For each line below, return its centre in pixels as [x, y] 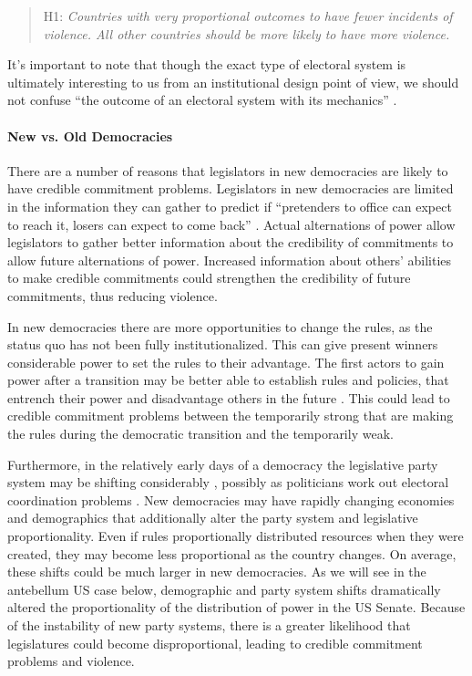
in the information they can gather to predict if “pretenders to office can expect [230, 206]
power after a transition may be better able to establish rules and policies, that [228, 380]
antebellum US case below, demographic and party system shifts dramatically [224, 589]
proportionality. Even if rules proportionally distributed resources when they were [236, 536]
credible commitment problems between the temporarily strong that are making [231, 416]
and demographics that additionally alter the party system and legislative [213, 518]
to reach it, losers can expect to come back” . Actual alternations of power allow [231, 224]
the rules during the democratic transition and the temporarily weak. [200, 434]
